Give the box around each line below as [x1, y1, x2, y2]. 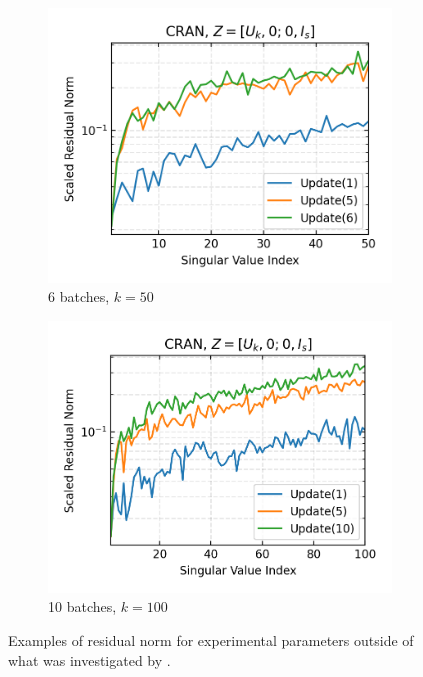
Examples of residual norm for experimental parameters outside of [8, 629, 414, 650]
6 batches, [48, 286, 110, 307]
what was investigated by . [8, 649, 171, 670]
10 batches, [48, 596, 117, 617]
